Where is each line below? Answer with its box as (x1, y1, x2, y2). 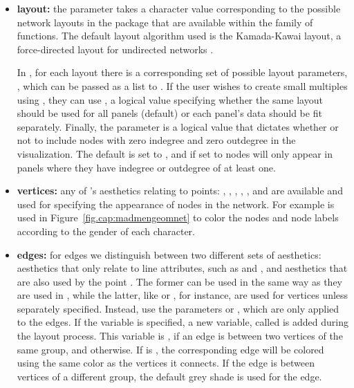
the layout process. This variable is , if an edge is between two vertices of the (17, 329, 343, 343)
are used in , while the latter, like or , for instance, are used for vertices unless (17, 288, 348, 302)
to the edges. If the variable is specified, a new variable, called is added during (17, 315, 348, 329)
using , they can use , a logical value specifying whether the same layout (17, 92, 323, 107)
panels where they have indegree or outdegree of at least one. (17, 160, 276, 174)
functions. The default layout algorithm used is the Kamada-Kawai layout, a (17, 28, 342, 43)
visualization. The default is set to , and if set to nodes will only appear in (17, 146, 333, 160)
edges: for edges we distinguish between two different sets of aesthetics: (17, 247, 322, 261)
